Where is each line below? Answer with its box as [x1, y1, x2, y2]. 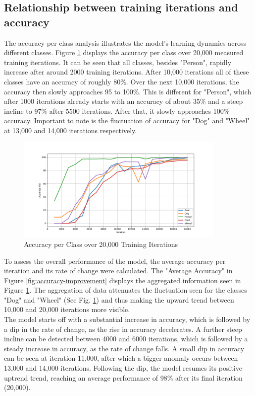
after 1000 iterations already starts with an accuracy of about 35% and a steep [4, 96, 243, 106]
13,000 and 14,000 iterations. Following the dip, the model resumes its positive [4, 363, 242, 373]
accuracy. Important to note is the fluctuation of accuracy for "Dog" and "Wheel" [4, 115, 250, 126]
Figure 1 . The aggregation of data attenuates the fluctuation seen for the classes [4, 285, 247, 295]
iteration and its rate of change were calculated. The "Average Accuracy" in [4, 265, 233, 276]
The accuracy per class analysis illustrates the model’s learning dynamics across [4, 37, 246, 48]
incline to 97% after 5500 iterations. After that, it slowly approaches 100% [4, 105, 230, 116]
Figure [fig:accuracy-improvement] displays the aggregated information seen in [4, 275, 241, 285]
